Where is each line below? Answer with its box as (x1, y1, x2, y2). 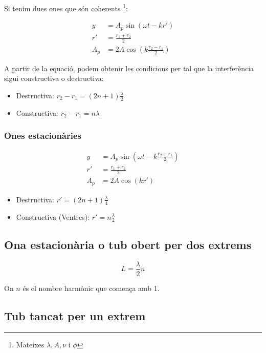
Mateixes (16, 339, 45, 350)
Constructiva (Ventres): (16, 211, 90, 222)
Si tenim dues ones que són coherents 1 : (4, 2, 128, 13)
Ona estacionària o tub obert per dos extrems (4, 236, 252, 252)
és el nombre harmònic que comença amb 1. (23, 282, 160, 293)
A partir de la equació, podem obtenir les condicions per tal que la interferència (4, 63, 254, 73)
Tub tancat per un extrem (4, 307, 146, 323)
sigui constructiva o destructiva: (4, 73, 104, 84)
